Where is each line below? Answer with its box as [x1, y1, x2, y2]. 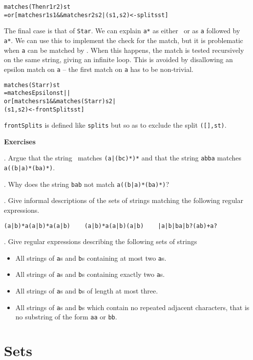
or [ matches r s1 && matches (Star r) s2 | [4, 97, 116, 105]
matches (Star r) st [4, 81, 60, 89]
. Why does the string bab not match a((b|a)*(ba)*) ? [4, 179, 169, 189]
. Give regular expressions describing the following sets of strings [4, 236, 197, 247]
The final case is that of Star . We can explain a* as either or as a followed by [4, 25, 240, 36]
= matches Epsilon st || [4, 90, 71, 97]
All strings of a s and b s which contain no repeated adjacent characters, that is [15, 302, 250, 312]
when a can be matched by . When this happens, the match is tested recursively [4, 45, 244, 55]
